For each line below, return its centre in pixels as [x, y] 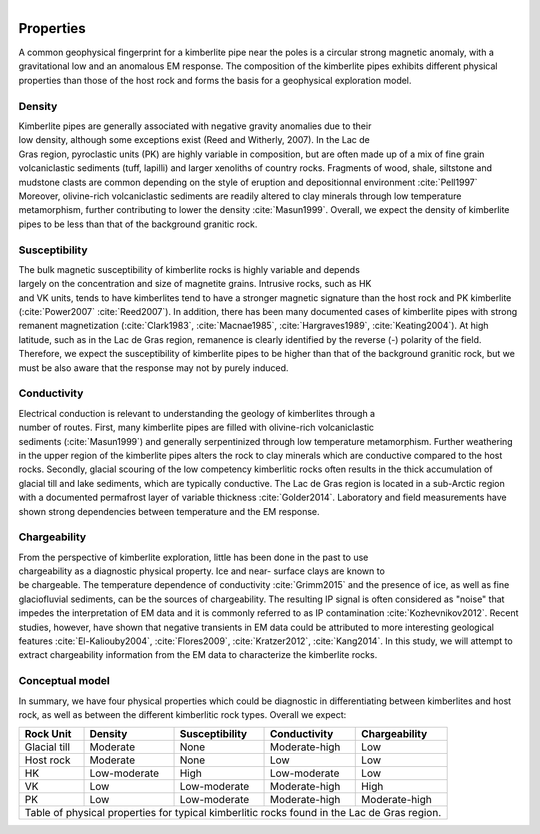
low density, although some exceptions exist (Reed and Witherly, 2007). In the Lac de [194, 140]
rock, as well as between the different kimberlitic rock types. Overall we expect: [182, 714]
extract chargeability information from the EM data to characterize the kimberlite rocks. [198, 655]
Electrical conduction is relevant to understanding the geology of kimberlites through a [196, 413]
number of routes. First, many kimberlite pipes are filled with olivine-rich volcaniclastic [196, 427]
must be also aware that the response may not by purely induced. [153, 367]
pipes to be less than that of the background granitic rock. [138, 224]
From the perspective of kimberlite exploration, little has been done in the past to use [193, 557]
